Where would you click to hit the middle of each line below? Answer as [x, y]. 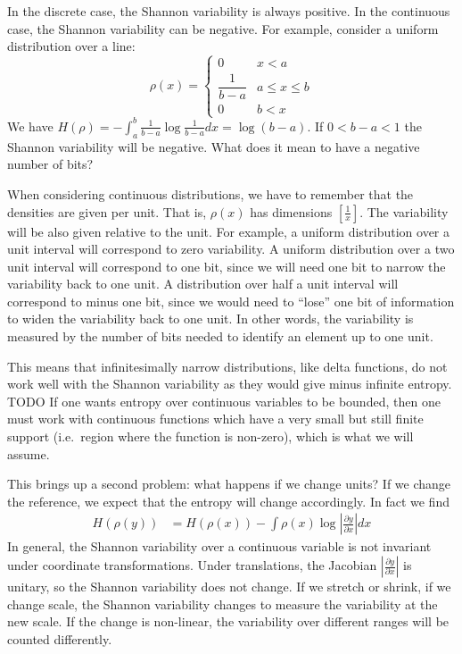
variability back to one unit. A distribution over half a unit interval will [203, 284]
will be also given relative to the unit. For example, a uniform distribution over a [229, 231]
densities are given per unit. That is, [107, 211]
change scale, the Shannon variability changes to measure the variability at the [223, 604]
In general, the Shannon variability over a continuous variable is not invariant [219, 546]
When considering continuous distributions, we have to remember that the [210, 193]
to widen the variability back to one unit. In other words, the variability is [210, 319]
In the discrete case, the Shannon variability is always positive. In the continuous [229, 11]
